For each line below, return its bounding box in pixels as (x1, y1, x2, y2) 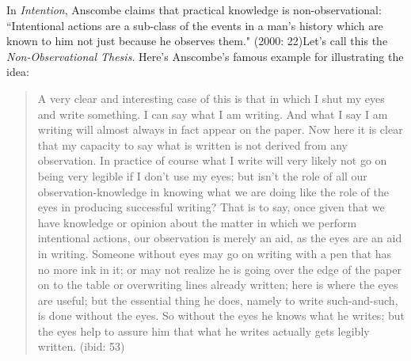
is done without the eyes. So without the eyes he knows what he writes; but (37, 307, 405, 324)
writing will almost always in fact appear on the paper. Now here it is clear (37, 121, 403, 138)
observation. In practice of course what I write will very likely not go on (37, 152, 387, 169)
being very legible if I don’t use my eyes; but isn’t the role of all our (37, 167, 367, 184)
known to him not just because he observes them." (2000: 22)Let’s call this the (6, 32, 388, 49)
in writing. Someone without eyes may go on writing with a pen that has (37, 245, 392, 261)
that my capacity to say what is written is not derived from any (37, 136, 348, 153)
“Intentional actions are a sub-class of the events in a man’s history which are (6, 17, 383, 33)
